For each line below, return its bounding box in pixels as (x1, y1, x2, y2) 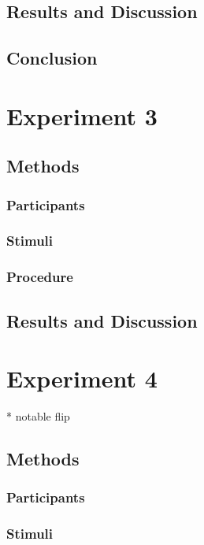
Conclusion (6, 46, 98, 70)
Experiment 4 (6, 362, 158, 395)
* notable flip (6, 408, 70, 425)
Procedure (6, 267, 73, 287)
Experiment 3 (6, 99, 158, 132)
